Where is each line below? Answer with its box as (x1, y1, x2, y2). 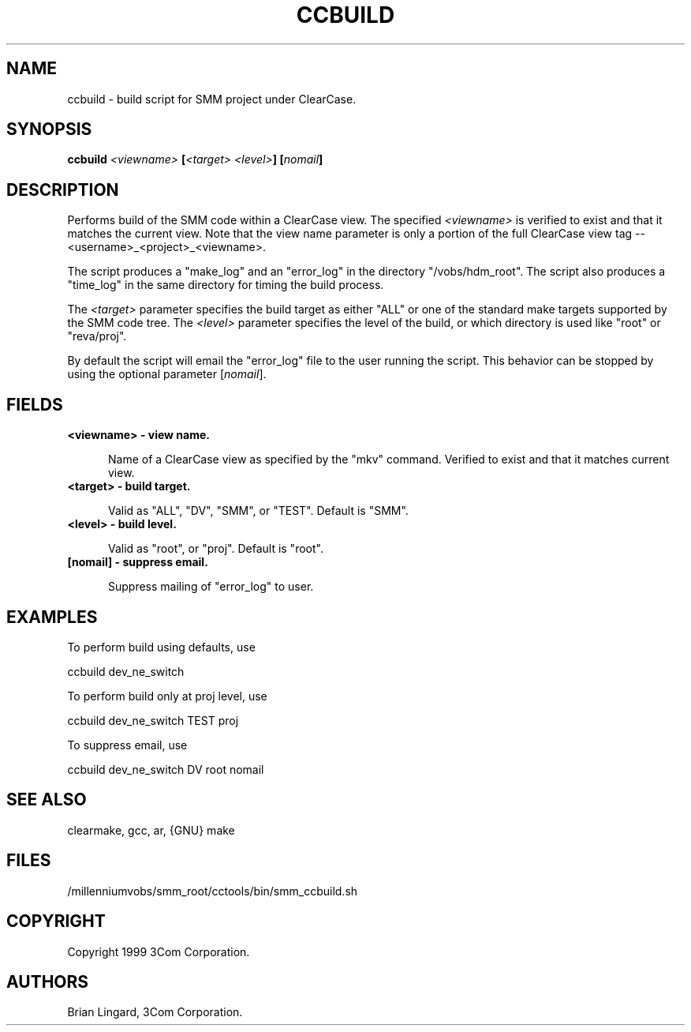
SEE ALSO (6, 790, 87, 810)
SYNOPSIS (6, 119, 92, 140)
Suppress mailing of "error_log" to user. (108, 580, 314, 594)
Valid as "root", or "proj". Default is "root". (108, 542, 323, 556)
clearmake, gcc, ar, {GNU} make (67, 823, 235, 837)
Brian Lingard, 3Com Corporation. (67, 1005, 243, 1019)
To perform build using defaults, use (67, 640, 256, 654)
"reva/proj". (67, 329, 127, 343)
